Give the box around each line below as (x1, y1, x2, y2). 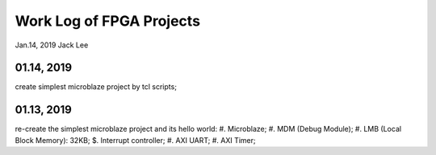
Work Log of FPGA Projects (15, 12, 201, 30)
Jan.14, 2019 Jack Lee (15, 40, 89, 50)
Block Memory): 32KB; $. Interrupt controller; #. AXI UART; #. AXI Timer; (15, 135, 256, 145)
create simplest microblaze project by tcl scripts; (15, 82, 178, 92)
